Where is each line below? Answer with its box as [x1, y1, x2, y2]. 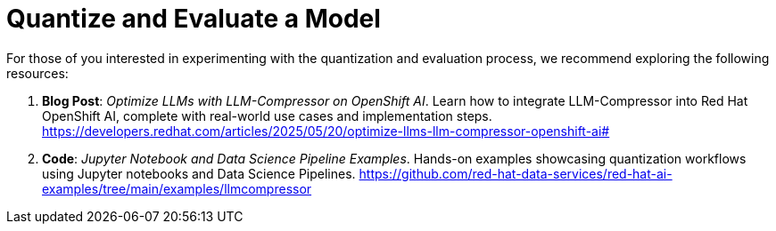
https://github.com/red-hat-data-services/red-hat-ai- [359, 165, 673, 181]
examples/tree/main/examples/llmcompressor [42, 180, 312, 196]
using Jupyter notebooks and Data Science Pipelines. [42, 165, 356, 181]
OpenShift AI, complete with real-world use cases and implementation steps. [42, 108, 492, 123]
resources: [6, 65, 69, 81]
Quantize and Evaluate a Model [6, 4, 381, 34]
